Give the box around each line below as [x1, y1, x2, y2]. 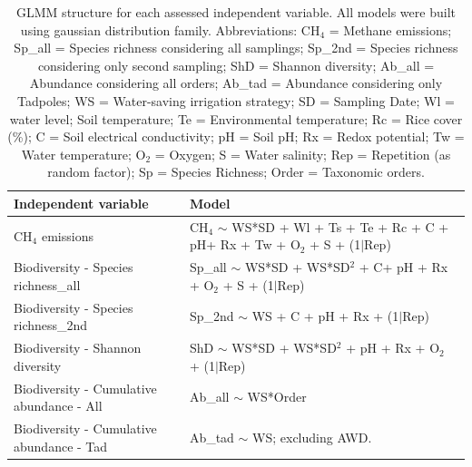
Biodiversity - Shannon [14, 338, 142, 357]
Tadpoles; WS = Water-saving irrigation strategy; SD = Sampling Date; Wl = [17, 91, 455, 110]
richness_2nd [14, 316, 88, 335]
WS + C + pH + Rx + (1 [251, 306, 399, 326]
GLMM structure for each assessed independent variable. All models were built [16, 3, 456, 21]
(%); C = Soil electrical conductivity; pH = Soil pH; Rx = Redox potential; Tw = [7, 127, 465, 146]
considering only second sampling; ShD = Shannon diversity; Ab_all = [37, 55, 435, 74]
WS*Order [247, 387, 307, 406]
